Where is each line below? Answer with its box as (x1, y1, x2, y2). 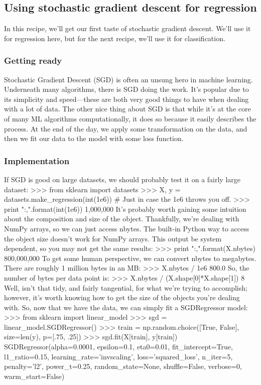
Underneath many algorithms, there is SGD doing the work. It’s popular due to (4, 84, 249, 94)
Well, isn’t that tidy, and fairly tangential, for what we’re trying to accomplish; (4, 282, 247, 293)
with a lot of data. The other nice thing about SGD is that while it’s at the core (4, 103, 251, 114)
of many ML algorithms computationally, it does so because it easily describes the (4, 113, 256, 123)
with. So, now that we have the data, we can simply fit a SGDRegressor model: (4, 302, 248, 312)
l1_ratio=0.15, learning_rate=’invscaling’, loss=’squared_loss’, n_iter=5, (4, 351, 233, 361)
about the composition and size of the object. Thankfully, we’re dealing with (4, 213, 239, 224)
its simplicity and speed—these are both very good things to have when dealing (4, 93, 249, 104)
